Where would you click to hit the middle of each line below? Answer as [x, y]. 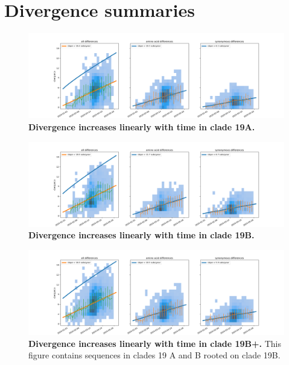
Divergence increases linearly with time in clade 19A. [142, 126]
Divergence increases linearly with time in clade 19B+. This [155, 343]
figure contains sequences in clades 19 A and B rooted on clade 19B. [154, 355]
